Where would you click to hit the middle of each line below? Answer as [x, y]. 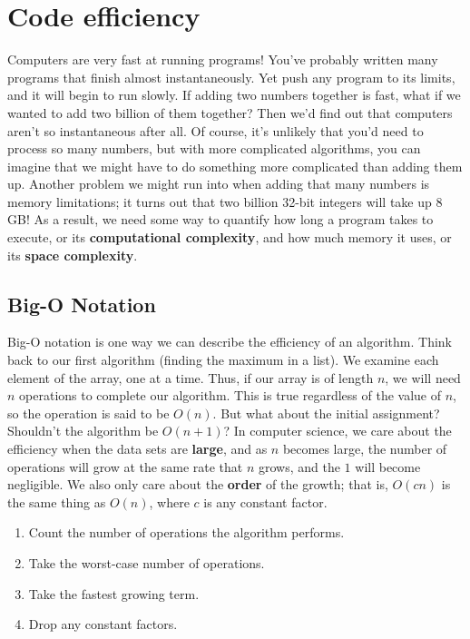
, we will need [423, 377]
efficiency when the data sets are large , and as [137, 449]
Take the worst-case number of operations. [147, 562]
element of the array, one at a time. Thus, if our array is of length [191, 377]
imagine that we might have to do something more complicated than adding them [235, 166]
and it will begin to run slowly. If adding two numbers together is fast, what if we [234, 95]
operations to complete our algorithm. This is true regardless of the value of [230, 395]
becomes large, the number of [365, 449]
